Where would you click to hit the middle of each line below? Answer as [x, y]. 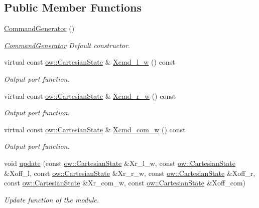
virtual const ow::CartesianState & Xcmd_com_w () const [95, 129]
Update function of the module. [51, 199]
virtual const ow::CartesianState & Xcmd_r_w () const [90, 95]
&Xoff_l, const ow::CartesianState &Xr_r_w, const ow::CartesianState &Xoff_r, [130, 173]
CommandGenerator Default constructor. [67, 45]
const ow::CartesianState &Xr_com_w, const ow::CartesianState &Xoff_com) [125, 183]
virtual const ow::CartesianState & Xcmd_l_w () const [90, 62]
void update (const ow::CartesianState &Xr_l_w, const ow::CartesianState [120, 163]
